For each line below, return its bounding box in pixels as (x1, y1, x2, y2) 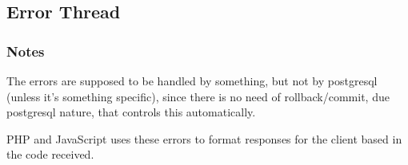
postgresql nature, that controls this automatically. (6, 104, 256, 120)
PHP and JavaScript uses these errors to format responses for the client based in (6, 130, 402, 147)
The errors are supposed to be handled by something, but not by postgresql (6, 73, 378, 88)
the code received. (6, 146, 94, 163)
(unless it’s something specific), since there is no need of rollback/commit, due (6, 88, 390, 104)
